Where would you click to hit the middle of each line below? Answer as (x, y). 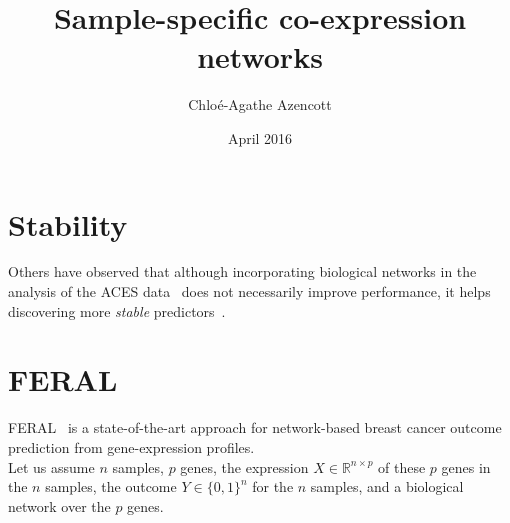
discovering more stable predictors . (117, 310)
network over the (59, 505)
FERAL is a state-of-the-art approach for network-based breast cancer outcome (255, 427)
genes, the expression (244, 466)
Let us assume (51, 466)
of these (402, 466)
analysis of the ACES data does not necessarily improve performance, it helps (249, 291)
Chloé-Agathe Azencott (260, 104)
